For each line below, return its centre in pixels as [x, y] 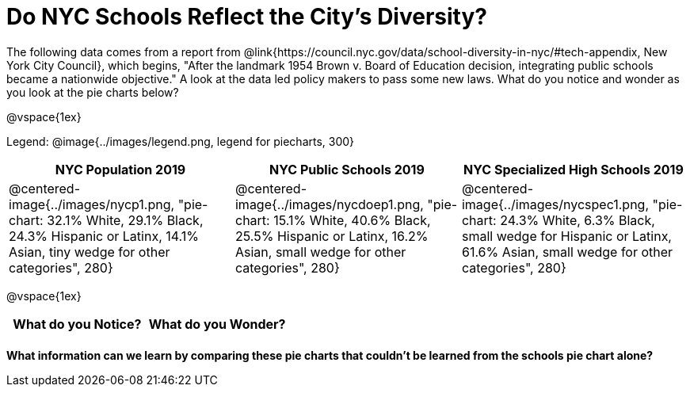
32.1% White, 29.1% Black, [125, 220]
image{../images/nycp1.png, [92, 204]
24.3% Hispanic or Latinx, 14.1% [104, 236]
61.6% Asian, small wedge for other [567, 252]
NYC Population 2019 [120, 169]
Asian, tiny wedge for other [90, 252]
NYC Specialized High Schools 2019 [574, 169]
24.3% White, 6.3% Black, [578, 220]
